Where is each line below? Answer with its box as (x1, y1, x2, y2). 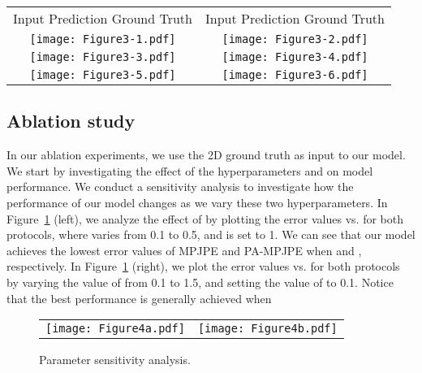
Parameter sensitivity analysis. (39, 351, 191, 368)
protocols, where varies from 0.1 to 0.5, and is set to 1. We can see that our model (6, 226, 416, 243)
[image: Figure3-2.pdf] (222, 33, 368, 46)
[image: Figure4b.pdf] (197, 322, 338, 336)
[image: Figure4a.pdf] (45, 322, 185, 336)
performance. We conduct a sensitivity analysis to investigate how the (6, 178, 354, 195)
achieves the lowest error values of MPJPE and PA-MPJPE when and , (6, 241, 362, 258)
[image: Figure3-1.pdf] (29, 33, 176, 46)
